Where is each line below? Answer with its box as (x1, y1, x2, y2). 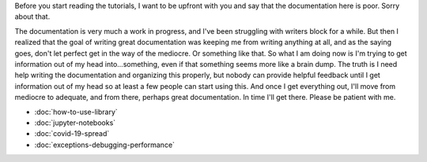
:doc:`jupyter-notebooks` (34, 118, 116, 127)
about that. (14, 12, 51, 21)
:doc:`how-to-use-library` (34, 107, 118, 116)
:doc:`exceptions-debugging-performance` (34, 140, 176, 149)
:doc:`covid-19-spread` (34, 129, 110, 138)
